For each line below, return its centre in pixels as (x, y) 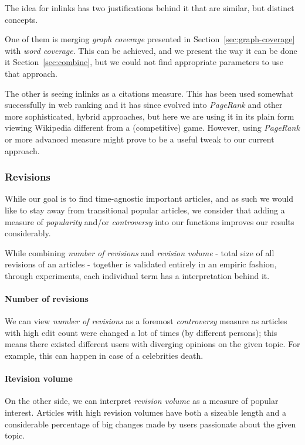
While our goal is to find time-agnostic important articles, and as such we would (149, 198)
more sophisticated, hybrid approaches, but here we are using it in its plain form (150, 116)
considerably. (28, 233)
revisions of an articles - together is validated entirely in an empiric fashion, (141, 264)
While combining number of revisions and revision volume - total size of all (140, 252)
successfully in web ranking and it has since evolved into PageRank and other (144, 105)
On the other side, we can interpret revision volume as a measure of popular (142, 401)
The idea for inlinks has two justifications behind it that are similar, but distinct (150, 8)
